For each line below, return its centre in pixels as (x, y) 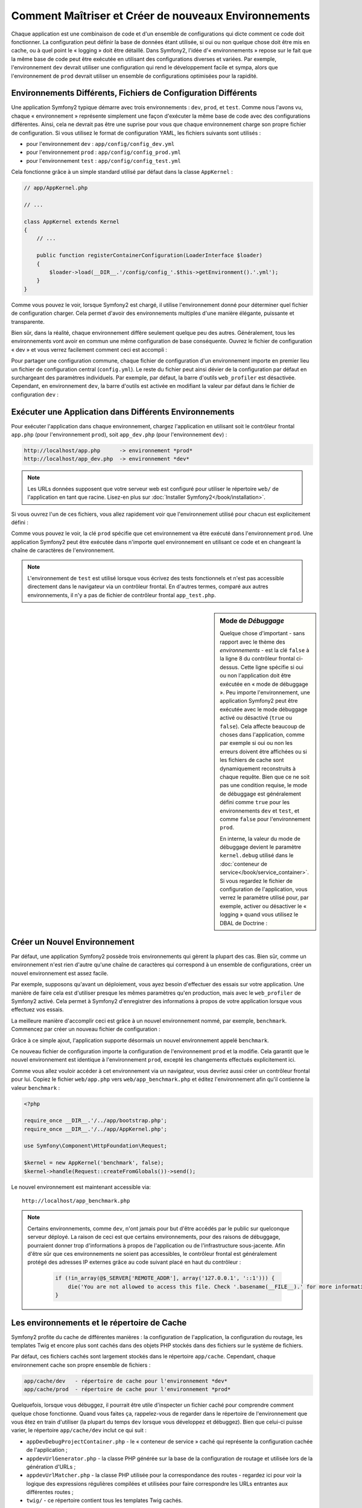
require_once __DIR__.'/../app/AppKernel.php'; (95, 1129)
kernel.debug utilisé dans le (257, 855)
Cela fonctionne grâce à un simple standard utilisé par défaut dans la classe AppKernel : (122, 172)
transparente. (28, 322)
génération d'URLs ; (51, 1466)
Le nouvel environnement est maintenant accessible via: (81, 1187)
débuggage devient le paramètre (261, 847)
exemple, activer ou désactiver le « (263, 906)
